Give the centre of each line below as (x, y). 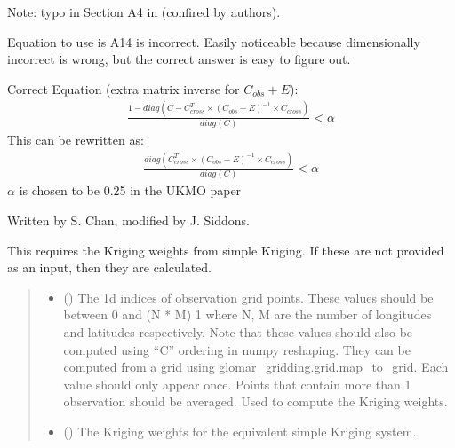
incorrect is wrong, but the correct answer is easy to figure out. (179, 59)
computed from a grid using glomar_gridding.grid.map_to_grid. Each (256, 367)
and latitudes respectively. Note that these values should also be (238, 331)
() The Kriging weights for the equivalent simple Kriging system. (240, 431)
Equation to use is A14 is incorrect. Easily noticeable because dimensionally (214, 41)
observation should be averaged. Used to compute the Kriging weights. (255, 401)
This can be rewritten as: (76, 140)
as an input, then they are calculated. (109, 267)
